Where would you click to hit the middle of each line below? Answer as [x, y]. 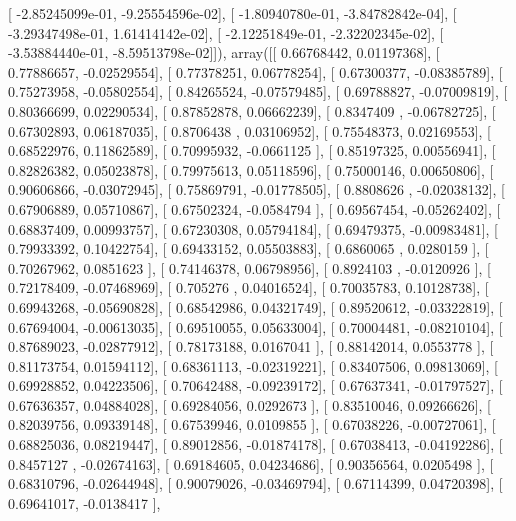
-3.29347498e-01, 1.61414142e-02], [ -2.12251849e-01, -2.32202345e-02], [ [226, 32]
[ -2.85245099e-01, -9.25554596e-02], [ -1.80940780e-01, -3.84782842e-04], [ [232, 13]
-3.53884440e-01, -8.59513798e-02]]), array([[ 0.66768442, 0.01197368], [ [224, 52]
